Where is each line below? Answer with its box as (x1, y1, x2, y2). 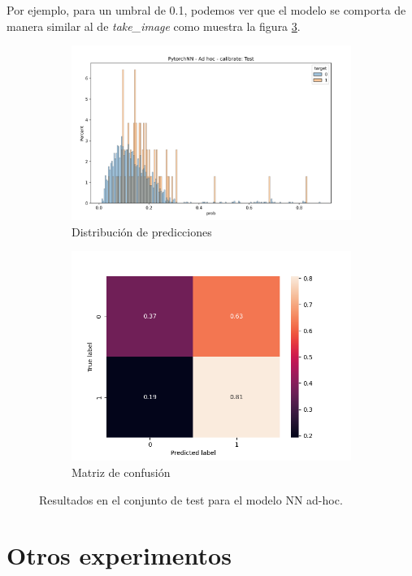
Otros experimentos (7, 539, 232, 572)
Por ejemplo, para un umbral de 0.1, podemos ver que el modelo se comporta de (7, 2, 406, 18)
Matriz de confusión (72, 463, 171, 480)
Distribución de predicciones (72, 223, 212, 240)
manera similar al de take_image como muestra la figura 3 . (7, 17, 301, 34)
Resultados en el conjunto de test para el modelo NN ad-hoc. (39, 491, 343, 508)
